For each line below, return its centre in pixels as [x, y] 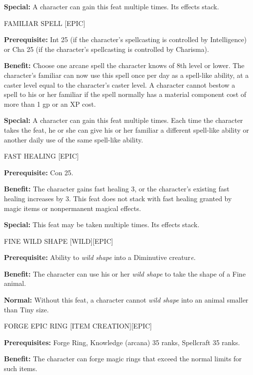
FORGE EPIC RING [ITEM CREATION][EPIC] [78, 326]
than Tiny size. [26, 309]
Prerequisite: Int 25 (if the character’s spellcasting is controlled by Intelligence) [126, 39]
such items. [21, 368]
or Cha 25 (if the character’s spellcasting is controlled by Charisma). [106, 49]
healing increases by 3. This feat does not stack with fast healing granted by [118, 198]
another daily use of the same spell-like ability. [74, 139]
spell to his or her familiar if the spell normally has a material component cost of [125, 94]
